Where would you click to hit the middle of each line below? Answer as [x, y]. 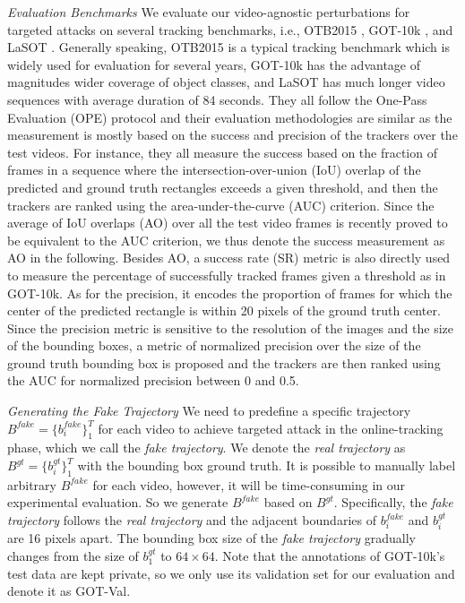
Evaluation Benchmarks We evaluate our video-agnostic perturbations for [209, 12]
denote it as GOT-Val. [69, 591]
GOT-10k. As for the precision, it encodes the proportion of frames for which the [230, 293]
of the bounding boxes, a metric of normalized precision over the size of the [214, 345]
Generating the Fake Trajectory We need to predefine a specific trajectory [209, 411]
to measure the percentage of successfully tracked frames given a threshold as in [227, 275]
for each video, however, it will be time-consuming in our [249, 484]
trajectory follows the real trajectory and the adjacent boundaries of [192, 520]
